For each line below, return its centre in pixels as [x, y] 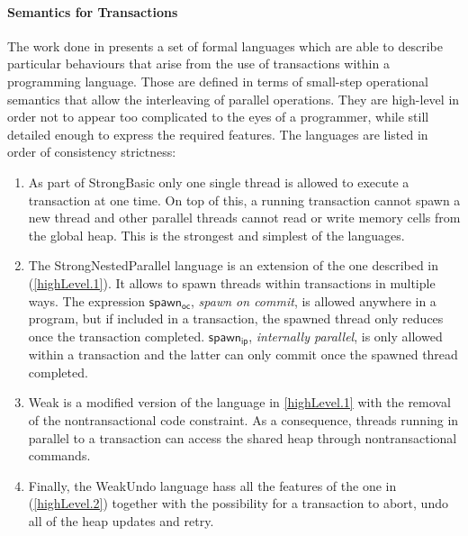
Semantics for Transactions [93, 11]
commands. [59, 455]
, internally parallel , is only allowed [346, 336]
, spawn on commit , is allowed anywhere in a [314, 300]
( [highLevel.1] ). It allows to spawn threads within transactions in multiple [232, 282]
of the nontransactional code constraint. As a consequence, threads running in [243, 419]
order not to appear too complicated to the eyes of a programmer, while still [218, 117]
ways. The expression [87, 300]
